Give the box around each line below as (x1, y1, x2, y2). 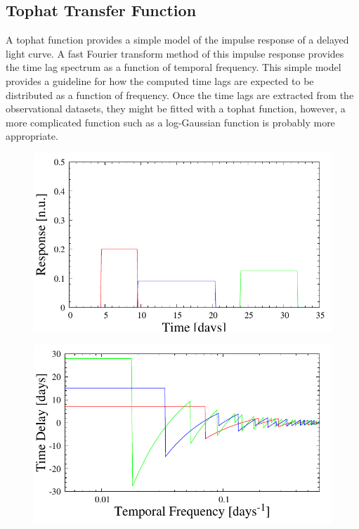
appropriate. (6, 129, 58, 143)
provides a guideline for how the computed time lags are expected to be (6, 73, 314, 88)
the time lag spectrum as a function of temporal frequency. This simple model (6, 60, 341, 74)
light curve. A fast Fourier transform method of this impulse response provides (6, 46, 344, 60)
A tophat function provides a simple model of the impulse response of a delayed (6, 32, 349, 47)
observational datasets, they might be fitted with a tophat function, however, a (6, 101, 346, 116)
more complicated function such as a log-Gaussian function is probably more (6, 115, 335, 129)
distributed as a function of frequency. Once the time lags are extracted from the (6, 87, 354, 102)
